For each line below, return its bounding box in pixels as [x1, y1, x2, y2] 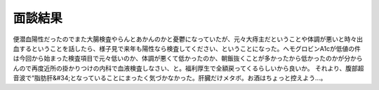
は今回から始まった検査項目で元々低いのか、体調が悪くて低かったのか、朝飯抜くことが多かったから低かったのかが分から [13, 54, 363, 63]
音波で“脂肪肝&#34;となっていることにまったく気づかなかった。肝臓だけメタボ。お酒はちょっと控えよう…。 [13, 74, 327, 82]
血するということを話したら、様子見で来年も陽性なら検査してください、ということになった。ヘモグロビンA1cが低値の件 [13, 44, 361, 52]
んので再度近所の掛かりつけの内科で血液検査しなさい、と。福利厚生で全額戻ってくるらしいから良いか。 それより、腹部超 [13, 63, 364, 73]
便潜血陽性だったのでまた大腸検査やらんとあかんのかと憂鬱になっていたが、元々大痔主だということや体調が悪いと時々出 [13, 35, 364, 43]
